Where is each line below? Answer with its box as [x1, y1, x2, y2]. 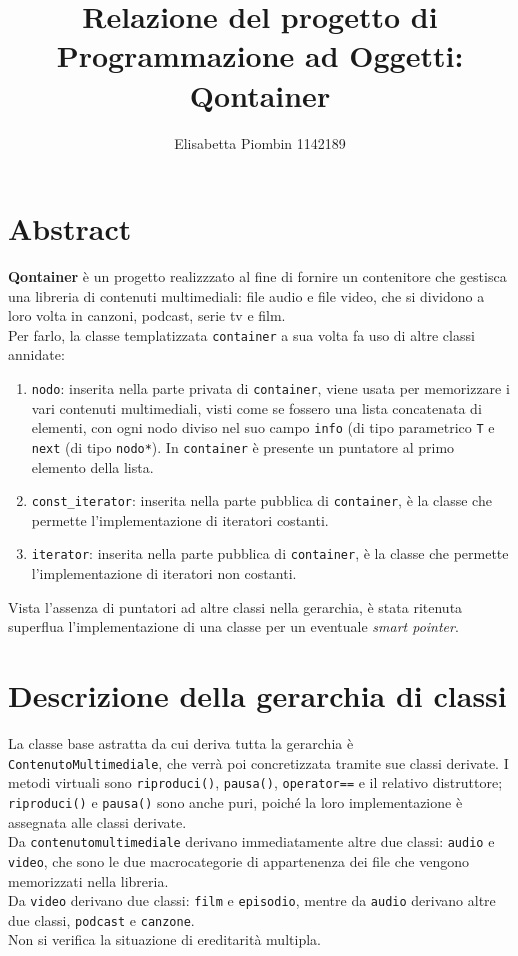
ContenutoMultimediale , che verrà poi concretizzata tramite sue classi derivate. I [8, 752, 509, 773]
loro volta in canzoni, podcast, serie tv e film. [8, 305, 286, 326]
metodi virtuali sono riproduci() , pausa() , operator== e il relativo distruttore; [8, 772, 503, 793]
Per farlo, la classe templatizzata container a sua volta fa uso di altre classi [8, 324, 475, 345]
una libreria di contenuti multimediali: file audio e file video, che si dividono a [8, 285, 485, 306]
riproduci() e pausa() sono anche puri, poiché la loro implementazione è [8, 791, 463, 812]
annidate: [8, 344, 65, 365]
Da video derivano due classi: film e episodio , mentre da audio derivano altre [8, 890, 496, 911]
